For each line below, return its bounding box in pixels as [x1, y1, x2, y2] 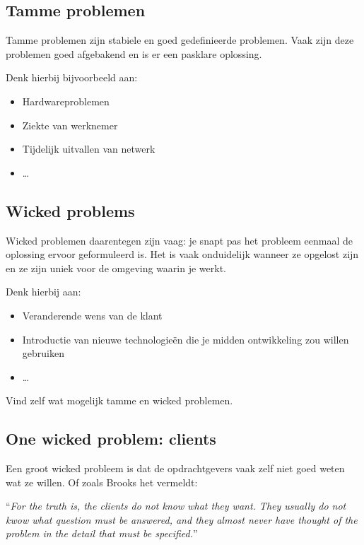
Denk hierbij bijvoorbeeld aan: [6, 70, 138, 85]
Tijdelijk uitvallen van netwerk [22, 141, 155, 156]
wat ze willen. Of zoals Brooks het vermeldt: [6, 474, 198, 489]
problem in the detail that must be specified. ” [6, 526, 198, 541]
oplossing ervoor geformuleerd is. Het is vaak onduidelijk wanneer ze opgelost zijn [6, 247, 359, 262]
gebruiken [22, 346, 64, 361]
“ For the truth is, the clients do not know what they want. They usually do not [6, 498, 346, 513]
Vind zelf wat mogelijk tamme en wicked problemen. [6, 393, 233, 408]
